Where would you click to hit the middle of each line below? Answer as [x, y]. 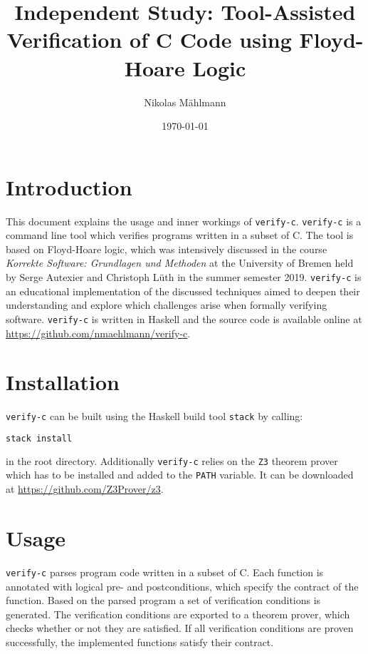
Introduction [69, 187]
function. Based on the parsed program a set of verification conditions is [163, 600]
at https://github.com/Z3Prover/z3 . [85, 489]
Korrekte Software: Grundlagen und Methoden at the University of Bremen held [180, 263]
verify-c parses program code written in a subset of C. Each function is [165, 572]
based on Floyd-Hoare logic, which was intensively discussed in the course [167, 249]
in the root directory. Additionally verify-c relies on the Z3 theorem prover [172, 460]
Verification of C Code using [149, 40]
